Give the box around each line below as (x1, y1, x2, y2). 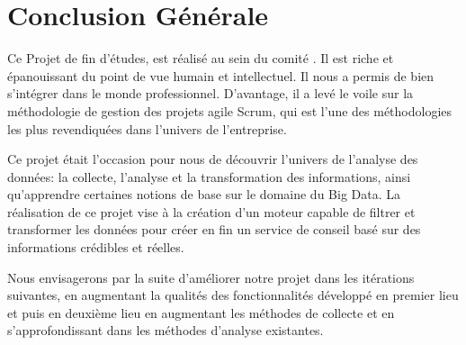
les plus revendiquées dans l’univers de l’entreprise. (7, 119, 287, 138)
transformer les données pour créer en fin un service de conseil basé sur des (7, 220, 421, 239)
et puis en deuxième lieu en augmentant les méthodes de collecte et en (7, 303, 395, 322)
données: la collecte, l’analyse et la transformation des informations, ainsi (7, 167, 411, 186)
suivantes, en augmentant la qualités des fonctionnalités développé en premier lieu (7, 286, 459, 304)
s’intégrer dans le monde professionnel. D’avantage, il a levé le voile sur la (7, 84, 414, 103)
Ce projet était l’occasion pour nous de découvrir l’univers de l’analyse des (7, 150, 418, 168)
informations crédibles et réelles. (7, 238, 184, 257)
